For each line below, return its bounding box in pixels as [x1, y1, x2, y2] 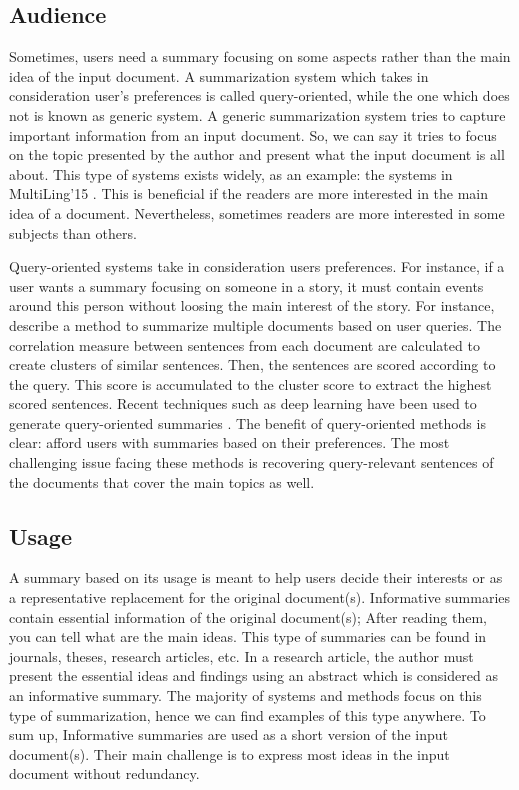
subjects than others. [9, 222, 137, 243]
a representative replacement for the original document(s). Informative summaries [9, 587, 511, 608]
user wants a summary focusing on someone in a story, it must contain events [9, 275, 484, 296]
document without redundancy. [9, 763, 200, 784]
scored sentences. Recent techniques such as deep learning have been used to [9, 393, 477, 414]
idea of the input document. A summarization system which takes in [9, 65, 429, 86]
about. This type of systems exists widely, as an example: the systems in [9, 163, 453, 184]
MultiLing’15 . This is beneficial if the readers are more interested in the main [9, 183, 489, 204]
